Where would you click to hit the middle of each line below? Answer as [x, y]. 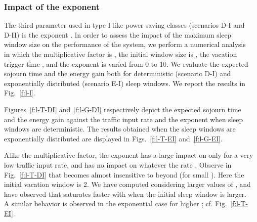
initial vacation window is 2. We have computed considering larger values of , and [128, 184]
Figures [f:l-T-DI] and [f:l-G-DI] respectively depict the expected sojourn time [123, 109]
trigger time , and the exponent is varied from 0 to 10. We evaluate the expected [126, 64]
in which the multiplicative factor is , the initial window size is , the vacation [121, 54]
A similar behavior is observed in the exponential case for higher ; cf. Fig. [116, 203]
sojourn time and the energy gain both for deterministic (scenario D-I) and [118, 73]
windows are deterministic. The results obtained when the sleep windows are [120, 129]
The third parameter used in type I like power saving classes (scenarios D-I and [124, 25]
